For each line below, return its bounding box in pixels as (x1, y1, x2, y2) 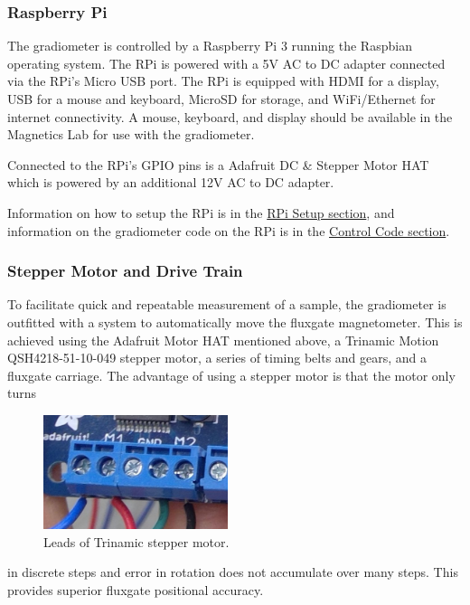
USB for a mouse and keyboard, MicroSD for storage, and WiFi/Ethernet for (7, 90, 436, 108)
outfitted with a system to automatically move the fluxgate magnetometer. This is (7, 312, 463, 331)
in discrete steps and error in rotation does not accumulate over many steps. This (7, 562, 458, 581)
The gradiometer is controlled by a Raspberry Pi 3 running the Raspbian (7, 36, 412, 55)
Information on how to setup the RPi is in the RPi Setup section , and (7, 203, 395, 222)
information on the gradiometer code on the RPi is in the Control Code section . (7, 221, 450, 240)
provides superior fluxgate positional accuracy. (7, 580, 264, 599)
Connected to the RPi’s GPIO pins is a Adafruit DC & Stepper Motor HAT (7, 155, 429, 174)
